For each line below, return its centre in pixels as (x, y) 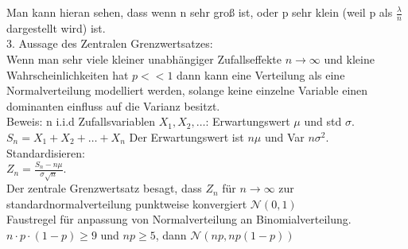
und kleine (349, 59)
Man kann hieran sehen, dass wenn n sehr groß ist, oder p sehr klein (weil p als (200, 12)
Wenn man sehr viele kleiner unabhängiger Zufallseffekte (144, 59)
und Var (284, 136)
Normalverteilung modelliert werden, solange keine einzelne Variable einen (187, 90)
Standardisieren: (46, 152)
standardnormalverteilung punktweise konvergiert (127, 203)
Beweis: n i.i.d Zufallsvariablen (81, 121)
